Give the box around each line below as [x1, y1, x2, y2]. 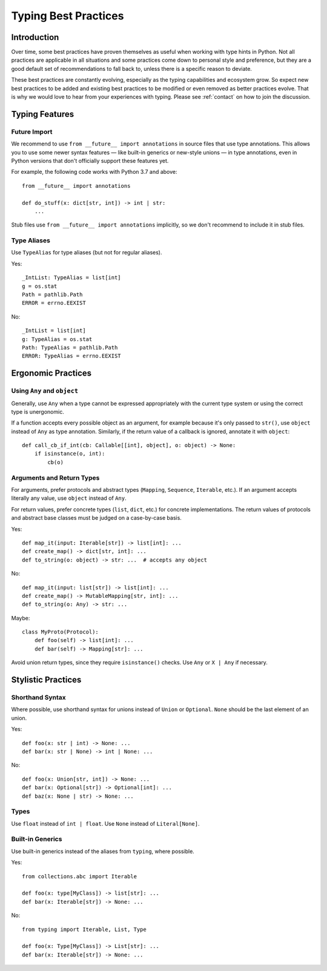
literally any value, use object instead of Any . [11, 494, 127, 502]
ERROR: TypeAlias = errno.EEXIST [22, 353, 121, 360]
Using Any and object [11, 386, 79, 395]
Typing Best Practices [11, 9, 124, 22]
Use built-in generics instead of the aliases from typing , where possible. [11, 847, 195, 855]
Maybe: [11, 614, 30, 621]
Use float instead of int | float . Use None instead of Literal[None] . [11, 820, 200, 827]
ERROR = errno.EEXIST [22, 300, 86, 307]
